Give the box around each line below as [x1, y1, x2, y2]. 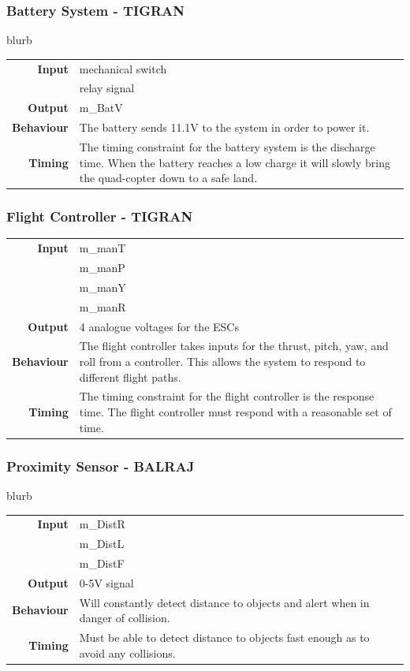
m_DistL [79, 535, 125, 552]
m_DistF [79, 554, 125, 571]
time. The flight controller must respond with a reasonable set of [79, 404, 392, 420]
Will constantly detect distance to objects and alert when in [79, 594, 370, 610]
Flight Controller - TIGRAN [6, 207, 193, 226]
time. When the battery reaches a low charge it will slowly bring [79, 154, 390, 170]
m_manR [79, 298, 126, 315]
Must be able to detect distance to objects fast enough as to [79, 629, 370, 646]
